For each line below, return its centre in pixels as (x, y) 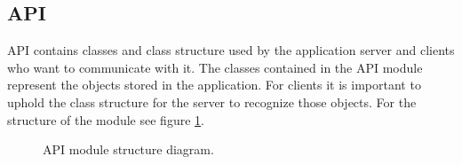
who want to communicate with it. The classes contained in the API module (215, 67)
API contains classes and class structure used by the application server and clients (231, 50)
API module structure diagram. (128, 149)
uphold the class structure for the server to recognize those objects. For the (212, 102)
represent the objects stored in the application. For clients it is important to (214, 85)
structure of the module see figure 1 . (106, 119)
